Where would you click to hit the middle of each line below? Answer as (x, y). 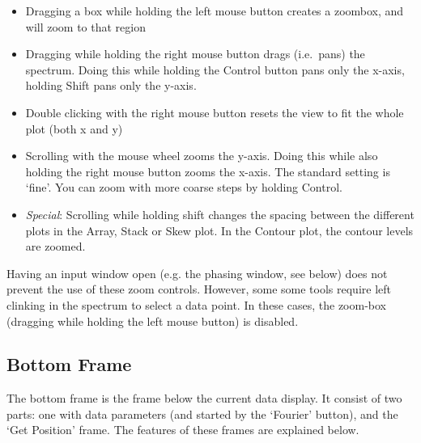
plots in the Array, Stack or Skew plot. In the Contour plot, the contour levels (219, 230)
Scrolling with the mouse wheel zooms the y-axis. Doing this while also (202, 156)
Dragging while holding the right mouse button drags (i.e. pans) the (195, 54)
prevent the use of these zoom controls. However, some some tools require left (199, 289)
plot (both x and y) (74, 128)
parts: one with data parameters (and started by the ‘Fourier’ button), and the (202, 413)
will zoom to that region (86, 26)
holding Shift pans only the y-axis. (111, 85)
